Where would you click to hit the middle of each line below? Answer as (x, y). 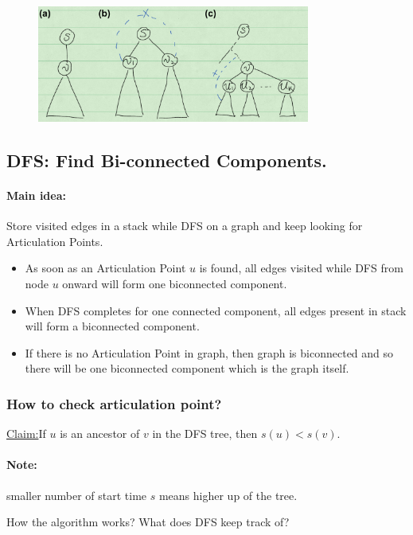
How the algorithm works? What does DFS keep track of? (148, 522)
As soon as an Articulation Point (105, 268)
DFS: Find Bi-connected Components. (167, 160)
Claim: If (26, 433)
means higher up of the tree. (228, 495)
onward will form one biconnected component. (175, 284)
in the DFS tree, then (205, 433)
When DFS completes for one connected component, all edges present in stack (216, 310)
